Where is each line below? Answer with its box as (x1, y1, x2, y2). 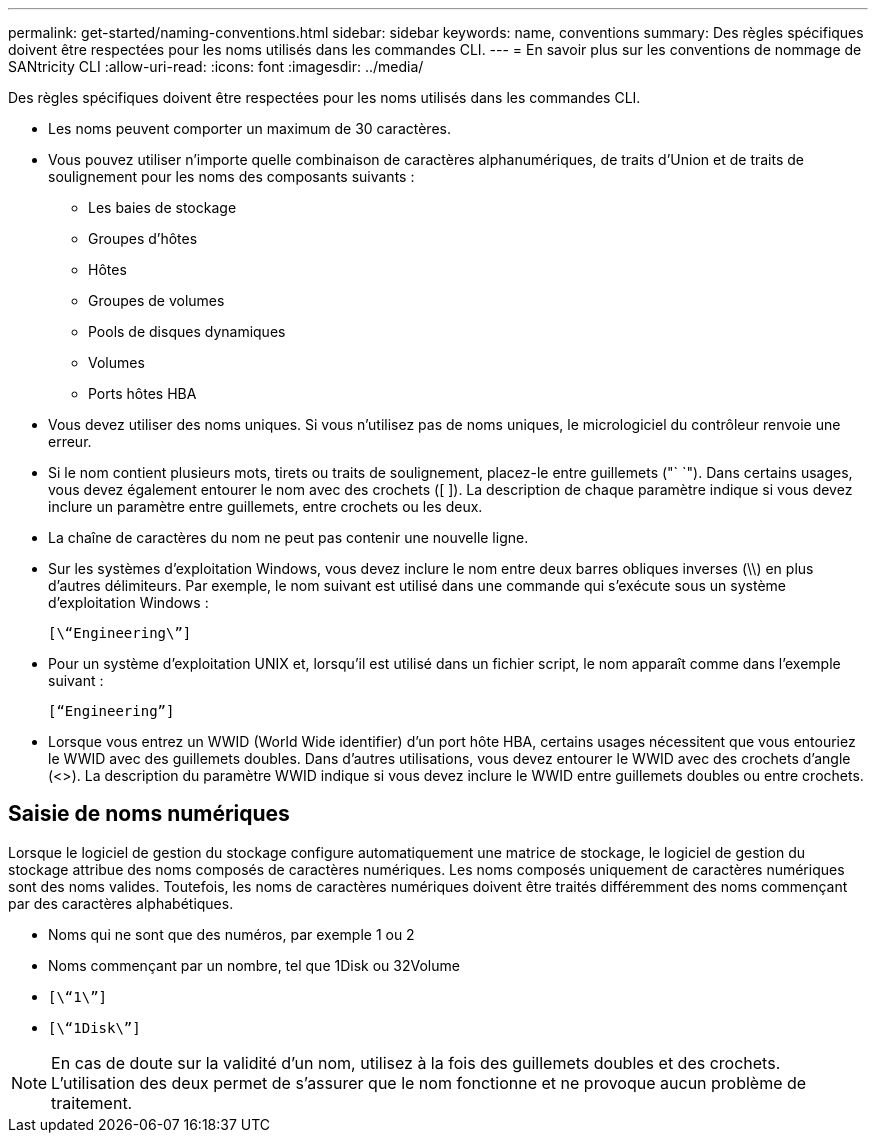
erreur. (48, 433, 92, 450)
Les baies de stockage (88, 199, 237, 216)
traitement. (51, 1092, 133, 1113)
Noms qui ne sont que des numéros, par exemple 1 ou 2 (48, 925, 415, 943)
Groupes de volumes (88, 292, 225, 309)
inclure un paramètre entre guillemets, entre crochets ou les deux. (48, 498, 483, 515)
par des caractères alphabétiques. (8, 894, 234, 912)
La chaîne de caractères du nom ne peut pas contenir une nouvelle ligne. (48, 529, 529, 546)
